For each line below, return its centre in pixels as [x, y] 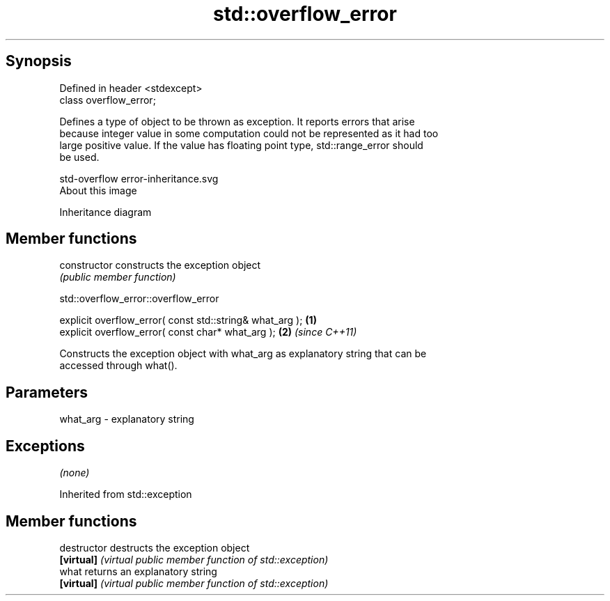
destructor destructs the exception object [155, 547]
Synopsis [39, 61]
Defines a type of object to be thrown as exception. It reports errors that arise [237, 121]
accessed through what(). [118, 366]
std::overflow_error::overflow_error [139, 299]
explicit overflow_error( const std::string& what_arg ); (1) [188, 320]
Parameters [47, 392]
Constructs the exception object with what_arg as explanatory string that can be [243, 354]
